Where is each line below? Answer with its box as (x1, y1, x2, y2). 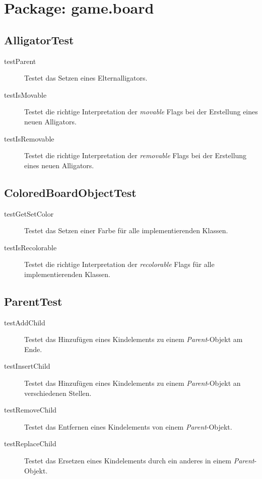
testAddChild (4, 317, 45, 327)
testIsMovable (4, 89, 47, 100)
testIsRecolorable (4, 242, 57, 252)
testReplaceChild (4, 438, 56, 449)
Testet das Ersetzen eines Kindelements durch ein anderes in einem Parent (24, 455, 254, 466)
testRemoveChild (4, 404, 57, 415)
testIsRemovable (4, 133, 54, 144)
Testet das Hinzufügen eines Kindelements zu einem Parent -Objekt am (24, 334, 243, 345)
